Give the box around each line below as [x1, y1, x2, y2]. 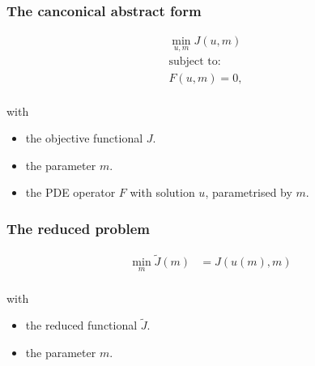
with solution [130, 184, 195, 201]
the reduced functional [25, 317, 138, 334]
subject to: [168, 56, 221, 68]
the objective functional [25, 130, 143, 147]
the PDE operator [25, 184, 116, 201]
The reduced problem [6, 218, 150, 238]
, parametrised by [205, 184, 292, 201]
